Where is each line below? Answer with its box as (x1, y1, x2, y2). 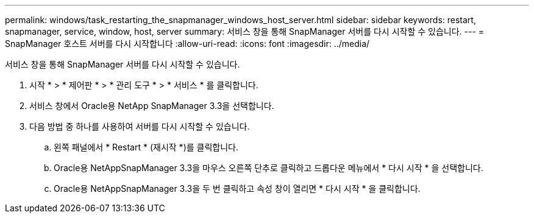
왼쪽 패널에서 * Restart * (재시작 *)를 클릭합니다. (54, 142, 238, 152)
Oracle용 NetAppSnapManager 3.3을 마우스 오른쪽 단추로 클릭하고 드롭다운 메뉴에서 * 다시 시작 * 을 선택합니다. (54, 163, 483, 173)
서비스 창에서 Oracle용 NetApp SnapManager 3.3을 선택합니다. (29, 100, 274, 111)
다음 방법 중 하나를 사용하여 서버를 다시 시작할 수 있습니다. (29, 121, 250, 132)
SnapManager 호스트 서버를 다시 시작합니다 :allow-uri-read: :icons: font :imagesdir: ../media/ (5, 38, 370, 49)
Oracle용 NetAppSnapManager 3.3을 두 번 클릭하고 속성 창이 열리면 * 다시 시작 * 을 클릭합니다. (54, 183, 421, 194)
